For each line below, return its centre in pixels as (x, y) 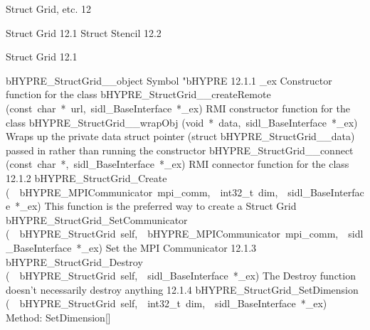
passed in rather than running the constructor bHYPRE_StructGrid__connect (180, 150)
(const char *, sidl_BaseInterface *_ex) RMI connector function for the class (178, 164)
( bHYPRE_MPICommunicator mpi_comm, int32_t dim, (142, 192)
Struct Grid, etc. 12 (48, 9)
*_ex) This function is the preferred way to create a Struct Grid (156, 206)
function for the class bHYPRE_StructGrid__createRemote (138, 94)
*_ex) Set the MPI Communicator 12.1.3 (166, 247)
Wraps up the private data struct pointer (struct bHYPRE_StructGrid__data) (180, 136)
